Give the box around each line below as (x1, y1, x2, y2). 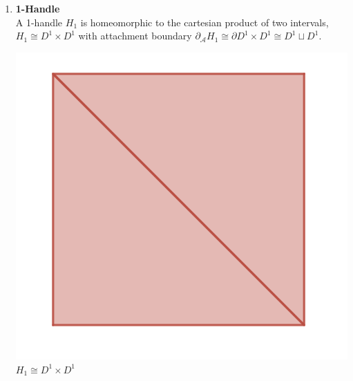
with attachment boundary (78, 28, 192, 43)
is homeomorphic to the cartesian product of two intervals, (80, 15, 329, 29)
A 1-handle (15, 15, 63, 29)
